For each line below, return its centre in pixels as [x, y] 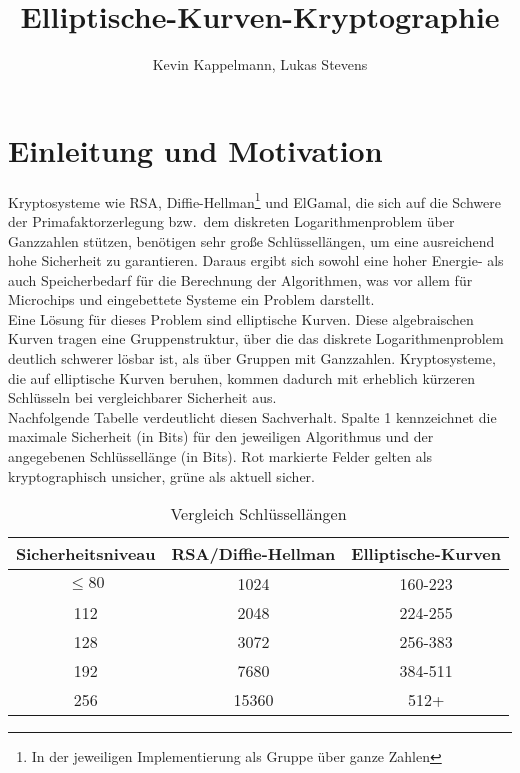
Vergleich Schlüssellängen [258, 514]
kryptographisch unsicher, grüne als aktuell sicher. [161, 475]
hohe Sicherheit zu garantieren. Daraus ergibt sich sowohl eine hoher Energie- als [256, 260]
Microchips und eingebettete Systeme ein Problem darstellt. [191, 299]
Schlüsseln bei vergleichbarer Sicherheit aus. [142, 397]
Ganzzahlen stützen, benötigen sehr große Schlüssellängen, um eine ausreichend [251, 240]
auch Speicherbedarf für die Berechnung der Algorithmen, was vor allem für [240, 279]
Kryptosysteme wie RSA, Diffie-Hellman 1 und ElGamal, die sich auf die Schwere [254, 200]
